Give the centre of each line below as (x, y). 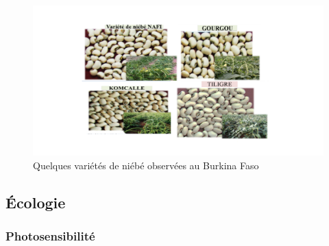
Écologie (36, 202)
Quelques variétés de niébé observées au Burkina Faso (146, 165)
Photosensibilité (50, 235)
